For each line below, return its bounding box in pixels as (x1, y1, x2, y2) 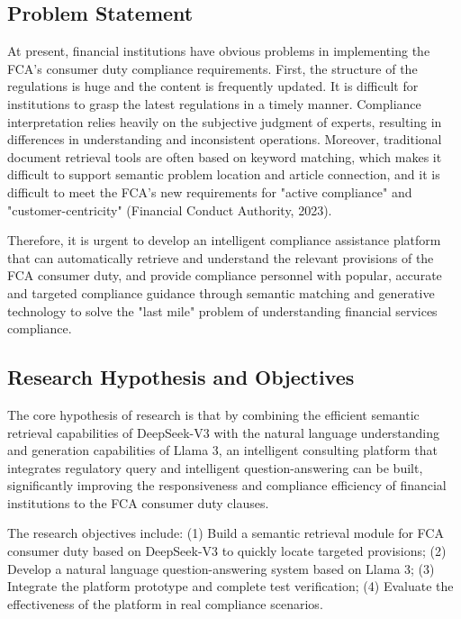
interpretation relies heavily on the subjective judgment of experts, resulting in (7, 112, 442, 131)
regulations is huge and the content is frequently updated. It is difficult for (7, 77, 419, 96)
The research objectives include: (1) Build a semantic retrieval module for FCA (7, 523, 444, 542)
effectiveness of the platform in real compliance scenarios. (7, 594, 323, 613)
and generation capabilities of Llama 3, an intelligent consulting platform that (7, 441, 438, 460)
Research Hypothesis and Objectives (7, 363, 355, 391)
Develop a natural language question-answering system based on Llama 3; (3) (7, 559, 435, 578)
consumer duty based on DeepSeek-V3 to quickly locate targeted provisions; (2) (7, 542, 447, 560)
